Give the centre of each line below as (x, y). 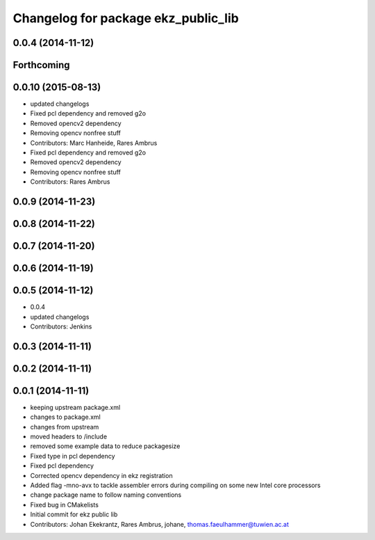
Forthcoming (41, 65)
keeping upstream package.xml (75, 407)
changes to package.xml (65, 417)
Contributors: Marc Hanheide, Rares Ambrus (94, 143)
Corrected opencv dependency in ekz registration (101, 475)
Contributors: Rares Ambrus (70, 182)
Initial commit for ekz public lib (74, 514)
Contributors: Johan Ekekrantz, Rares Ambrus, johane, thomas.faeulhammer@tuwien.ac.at (160, 524)
